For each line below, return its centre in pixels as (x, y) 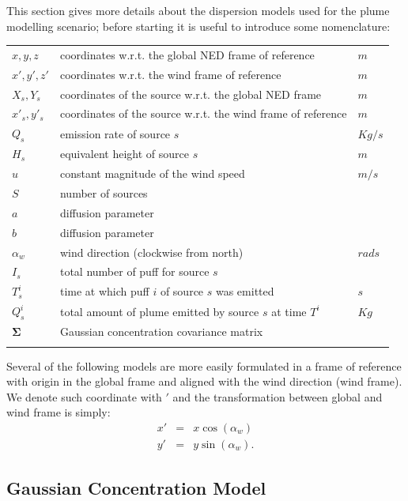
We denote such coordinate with (84, 396)
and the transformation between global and (278, 396)
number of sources (104, 193)
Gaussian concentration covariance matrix (161, 331)
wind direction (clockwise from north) (151, 252)
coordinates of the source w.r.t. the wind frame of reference (203, 113)
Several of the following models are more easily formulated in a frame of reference (204, 365)
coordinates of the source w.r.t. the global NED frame (191, 94)
